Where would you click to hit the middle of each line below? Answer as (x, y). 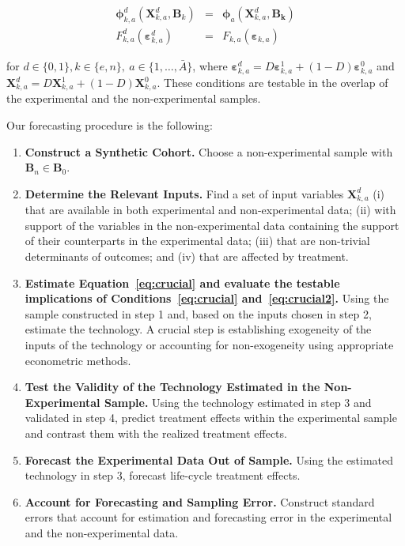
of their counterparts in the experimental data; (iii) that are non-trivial (197, 241)
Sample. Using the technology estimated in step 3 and (238, 402)
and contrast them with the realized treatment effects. (156, 433)
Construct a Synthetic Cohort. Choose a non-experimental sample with (209, 151)
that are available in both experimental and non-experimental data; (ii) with (210, 210)
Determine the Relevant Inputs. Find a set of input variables (184, 193)
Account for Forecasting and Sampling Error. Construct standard (200, 501)
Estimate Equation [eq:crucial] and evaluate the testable (182, 282)
